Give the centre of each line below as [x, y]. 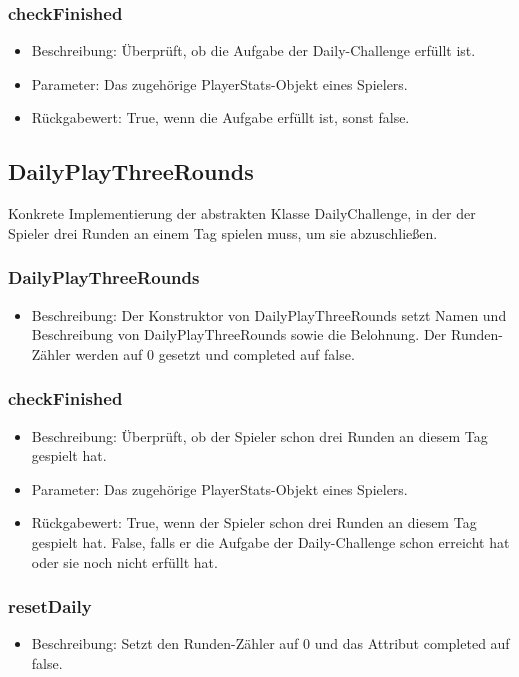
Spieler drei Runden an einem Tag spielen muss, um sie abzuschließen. [223, 232]
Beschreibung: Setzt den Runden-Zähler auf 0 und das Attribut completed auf [270, 643]
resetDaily [50, 606]
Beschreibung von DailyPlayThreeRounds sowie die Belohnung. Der [239, 334]
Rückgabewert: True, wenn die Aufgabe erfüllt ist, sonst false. [220, 117]
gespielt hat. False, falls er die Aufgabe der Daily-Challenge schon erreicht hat [270, 541]
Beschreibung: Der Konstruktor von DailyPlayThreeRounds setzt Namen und [269, 314]
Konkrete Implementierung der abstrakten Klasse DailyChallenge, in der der [242, 213]
